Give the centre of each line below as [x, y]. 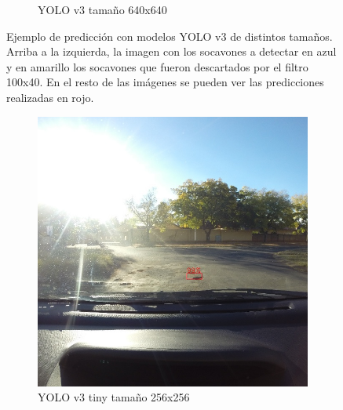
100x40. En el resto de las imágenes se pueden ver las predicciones [165, 82]
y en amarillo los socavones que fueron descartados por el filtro [157, 66]
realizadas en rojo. [50, 97]
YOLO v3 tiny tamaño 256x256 [114, 397]
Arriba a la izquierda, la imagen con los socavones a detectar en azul [171, 51]
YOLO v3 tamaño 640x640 [102, 9]
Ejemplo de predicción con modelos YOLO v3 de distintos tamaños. [170, 36]
